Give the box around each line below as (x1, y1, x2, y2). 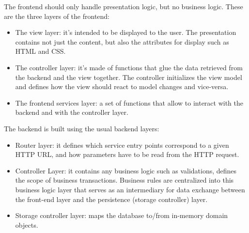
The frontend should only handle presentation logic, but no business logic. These (4, 1, 243, 11)
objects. (15, 219, 38, 230)
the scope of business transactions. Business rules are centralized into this (15, 175, 234, 185)
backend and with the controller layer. (15, 107, 128, 117)
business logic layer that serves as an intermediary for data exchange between (15, 184, 245, 194)
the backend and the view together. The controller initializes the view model (15, 72, 242, 82)
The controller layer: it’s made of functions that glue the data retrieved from (15, 62, 243, 72)
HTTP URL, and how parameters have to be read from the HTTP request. (15, 149, 239, 159)
